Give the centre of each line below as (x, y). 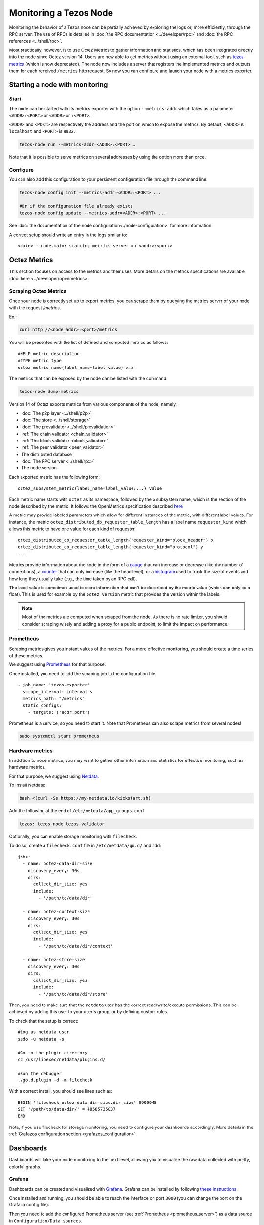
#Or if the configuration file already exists (76, 206)
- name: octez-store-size (54, 960)
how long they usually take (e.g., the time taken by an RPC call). (73, 579)
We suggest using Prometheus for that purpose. (57, 664)
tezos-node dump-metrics (49, 391)
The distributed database (47, 454)
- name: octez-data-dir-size (58, 864)
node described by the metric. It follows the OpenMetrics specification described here (96, 506)
